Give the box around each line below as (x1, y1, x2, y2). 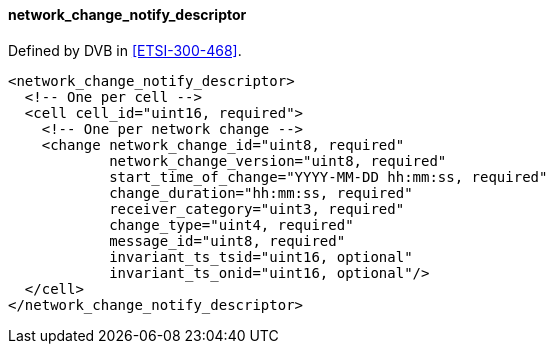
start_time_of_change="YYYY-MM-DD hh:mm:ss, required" (109, 168, 548, 185)
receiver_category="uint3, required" (109, 200, 405, 217)
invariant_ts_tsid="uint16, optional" (109, 248, 413, 265)
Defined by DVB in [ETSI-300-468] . (8, 41, 242, 59)
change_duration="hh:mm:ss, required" (109, 184, 413, 201)
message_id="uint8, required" (109, 232, 346, 249)
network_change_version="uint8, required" (109, 152, 447, 169)
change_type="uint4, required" (109, 216, 354, 233)
